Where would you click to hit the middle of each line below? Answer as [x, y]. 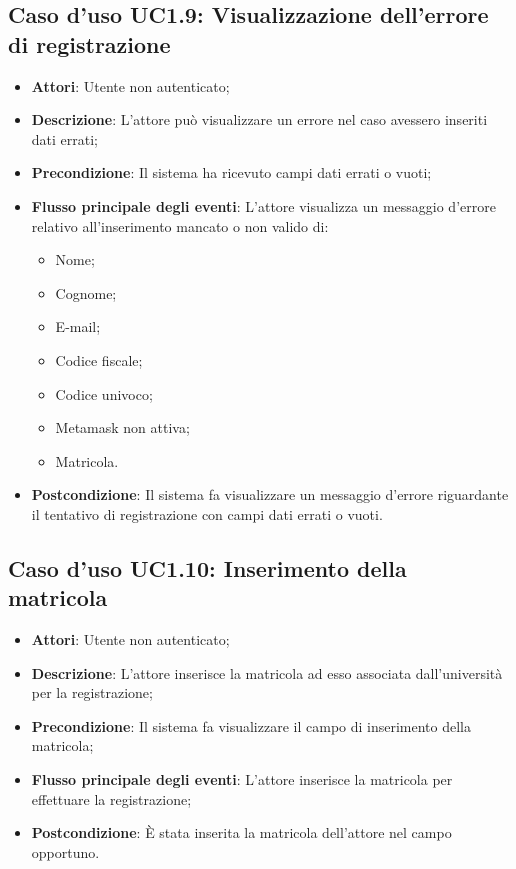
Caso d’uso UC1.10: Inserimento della [207, 567]
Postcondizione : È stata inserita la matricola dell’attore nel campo [241, 832]
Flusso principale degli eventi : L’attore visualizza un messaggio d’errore [263, 205]
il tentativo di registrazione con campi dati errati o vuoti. [207, 513]
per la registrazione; [92, 692]
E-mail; [78, 326]
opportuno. [65, 851]
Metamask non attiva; [122, 427]
